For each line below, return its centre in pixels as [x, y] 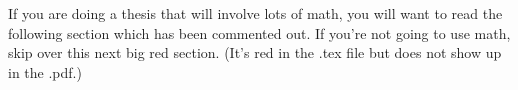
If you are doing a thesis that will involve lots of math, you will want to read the [255, 13]
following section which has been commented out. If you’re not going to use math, [259, 32]
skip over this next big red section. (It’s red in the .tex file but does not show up [255, 52]
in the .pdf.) [45, 71]
